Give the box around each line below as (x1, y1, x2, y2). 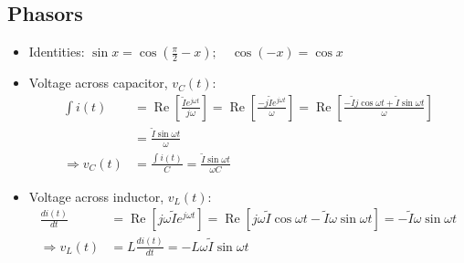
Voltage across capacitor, (28, 73, 168, 92)
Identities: (28, 42, 85, 61)
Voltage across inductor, (28, 186, 164, 205)
